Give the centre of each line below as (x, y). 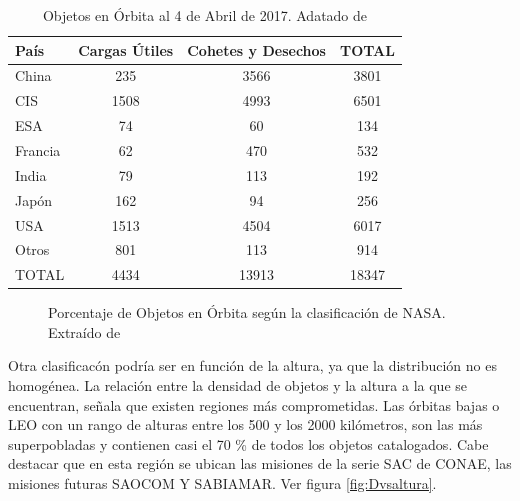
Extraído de (84, 331)
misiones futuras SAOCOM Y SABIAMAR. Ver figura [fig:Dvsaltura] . (222, 483)
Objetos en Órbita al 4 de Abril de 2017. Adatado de (205, 15)
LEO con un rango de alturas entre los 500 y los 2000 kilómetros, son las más (245, 424)
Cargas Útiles (126, 49)
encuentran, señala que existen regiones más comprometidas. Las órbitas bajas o (254, 404)
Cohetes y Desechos (256, 49)
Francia (38, 149)
